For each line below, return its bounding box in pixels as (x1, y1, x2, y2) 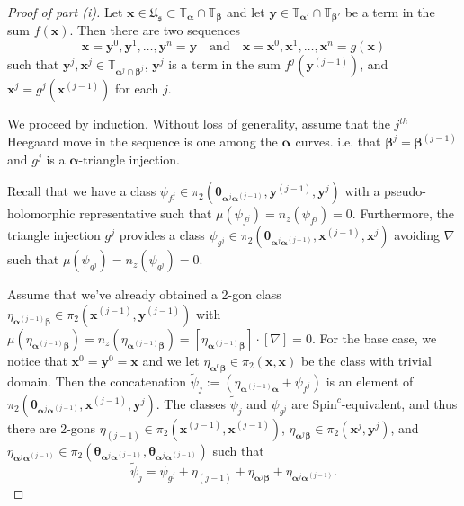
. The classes (156, 394, 226, 413)
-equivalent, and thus (341, 394, 458, 413)
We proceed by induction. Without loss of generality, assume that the (7, 114, 390, 133)
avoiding (394, 226, 441, 244)
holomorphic (7, 204, 76, 223)
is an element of (326, 371, 414, 390)
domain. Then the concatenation (7, 371, 187, 390)
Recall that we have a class (7, 182, 156, 200)
